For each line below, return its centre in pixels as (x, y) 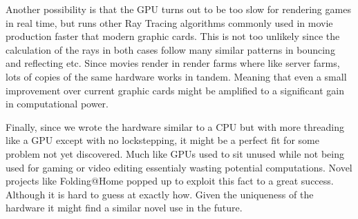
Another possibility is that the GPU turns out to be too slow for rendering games (178, 9)
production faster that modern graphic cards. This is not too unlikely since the (173, 36)
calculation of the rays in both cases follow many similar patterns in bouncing (170, 49)
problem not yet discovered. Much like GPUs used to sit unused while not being (175, 153)
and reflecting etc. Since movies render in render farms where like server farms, (173, 63)
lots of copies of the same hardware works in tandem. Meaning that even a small (176, 76)
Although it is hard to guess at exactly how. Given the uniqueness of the (160, 194)
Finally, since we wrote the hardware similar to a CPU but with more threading (175, 126)
